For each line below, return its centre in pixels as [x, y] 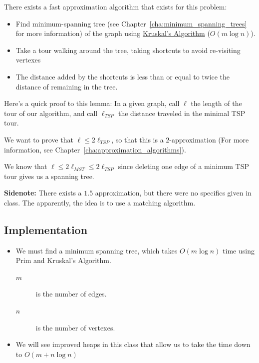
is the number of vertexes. [75, 327]
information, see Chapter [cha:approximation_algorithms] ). [95, 149]
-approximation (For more [209, 139]
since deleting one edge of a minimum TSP [184, 166]
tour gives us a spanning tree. [49, 176]
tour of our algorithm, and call [51, 113]
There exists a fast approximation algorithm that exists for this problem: [116, 6]
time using [239, 250]
